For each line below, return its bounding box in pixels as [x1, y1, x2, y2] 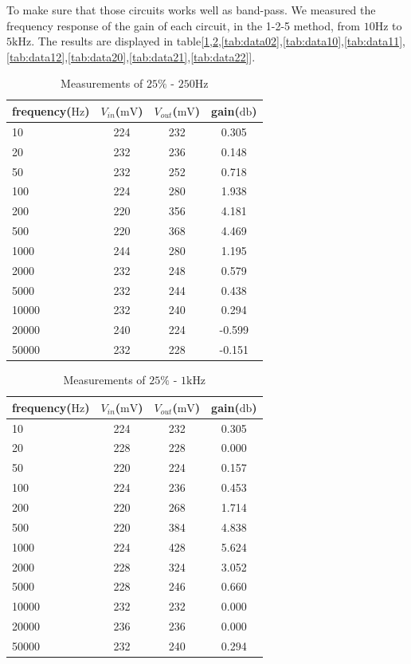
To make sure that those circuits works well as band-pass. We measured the [6, 2, 376, 18]
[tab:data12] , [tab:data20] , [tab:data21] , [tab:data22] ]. [6, 48, 256, 65]
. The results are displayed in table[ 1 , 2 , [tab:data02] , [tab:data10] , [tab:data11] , [31, 33, 405, 49]
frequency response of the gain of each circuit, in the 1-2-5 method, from [6, 17, 361, 33]
